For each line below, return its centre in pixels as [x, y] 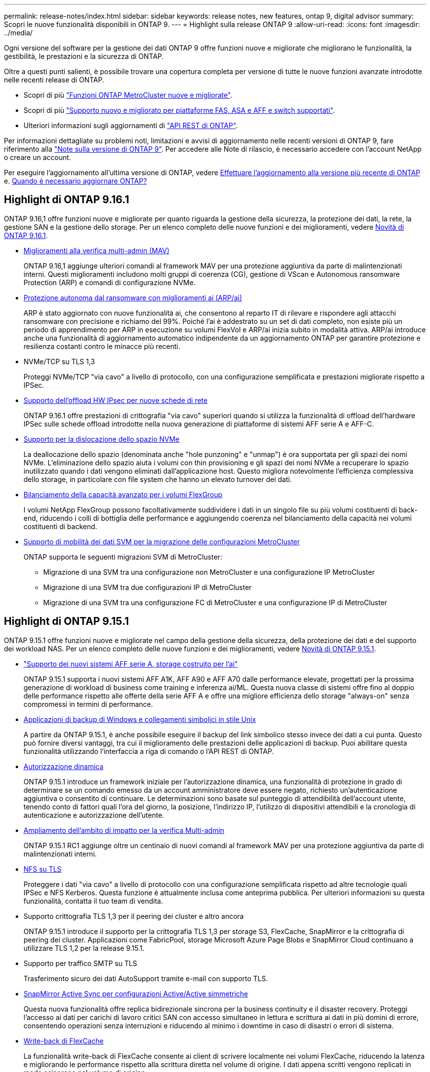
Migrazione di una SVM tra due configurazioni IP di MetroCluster [148, 587]
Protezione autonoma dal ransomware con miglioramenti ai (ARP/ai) [133, 297]
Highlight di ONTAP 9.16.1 [67, 200]
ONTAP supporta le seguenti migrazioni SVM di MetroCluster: [123, 557]
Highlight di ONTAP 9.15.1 [67, 621]
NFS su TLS [43, 869]
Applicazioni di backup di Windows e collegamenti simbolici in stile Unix [140, 719]
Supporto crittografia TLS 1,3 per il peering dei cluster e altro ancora [134, 916]
